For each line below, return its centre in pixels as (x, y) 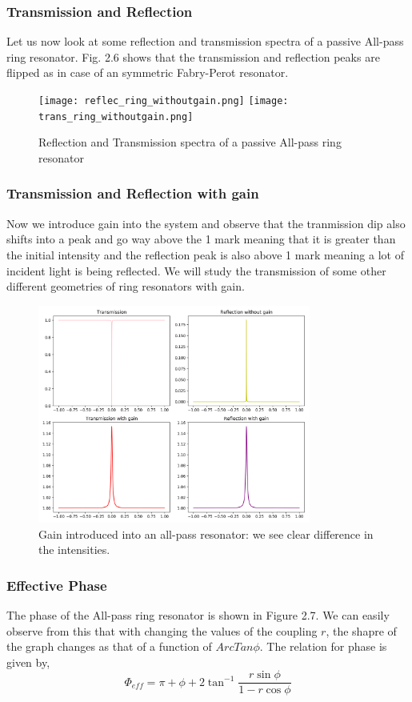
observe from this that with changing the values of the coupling (162, 630)
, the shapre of (361, 630)
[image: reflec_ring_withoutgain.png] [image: (164, 101)
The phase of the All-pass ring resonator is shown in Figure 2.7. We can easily (198, 614)
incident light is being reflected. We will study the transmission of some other (196, 270)
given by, (28, 662)
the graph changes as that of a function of (109, 646)
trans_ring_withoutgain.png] (116, 116)
